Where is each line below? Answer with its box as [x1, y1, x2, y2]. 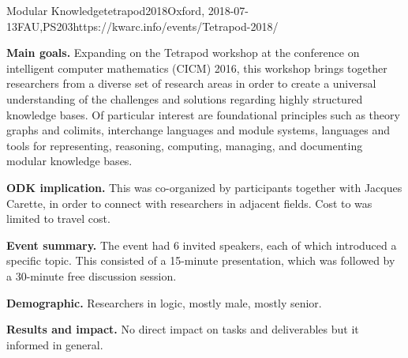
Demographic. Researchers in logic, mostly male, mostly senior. [6, 294, 322, 311]
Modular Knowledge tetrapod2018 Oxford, [6, 2, 205, 18]
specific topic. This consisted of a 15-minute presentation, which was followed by [6, 252, 395, 269]
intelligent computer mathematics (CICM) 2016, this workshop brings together [6, 59, 387, 76]
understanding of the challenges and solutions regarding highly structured [6, 90, 363, 107]
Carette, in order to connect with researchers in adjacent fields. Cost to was [6, 194, 372, 211]
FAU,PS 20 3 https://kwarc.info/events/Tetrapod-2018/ [17, 17, 279, 34]
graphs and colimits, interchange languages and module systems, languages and [6, 122, 390, 138]
